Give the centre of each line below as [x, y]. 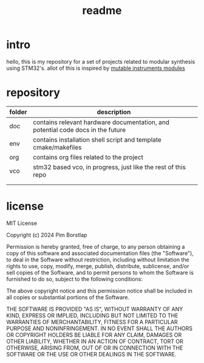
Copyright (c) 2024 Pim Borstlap [47, 235]
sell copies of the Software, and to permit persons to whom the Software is [100, 272]
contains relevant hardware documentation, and [101, 122]
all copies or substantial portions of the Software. [68, 297]
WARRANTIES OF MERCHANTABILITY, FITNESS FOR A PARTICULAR [92, 322]
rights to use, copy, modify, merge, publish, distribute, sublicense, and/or [98, 266]
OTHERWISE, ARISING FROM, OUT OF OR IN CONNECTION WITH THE [95, 348]
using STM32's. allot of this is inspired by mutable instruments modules [96, 68]
